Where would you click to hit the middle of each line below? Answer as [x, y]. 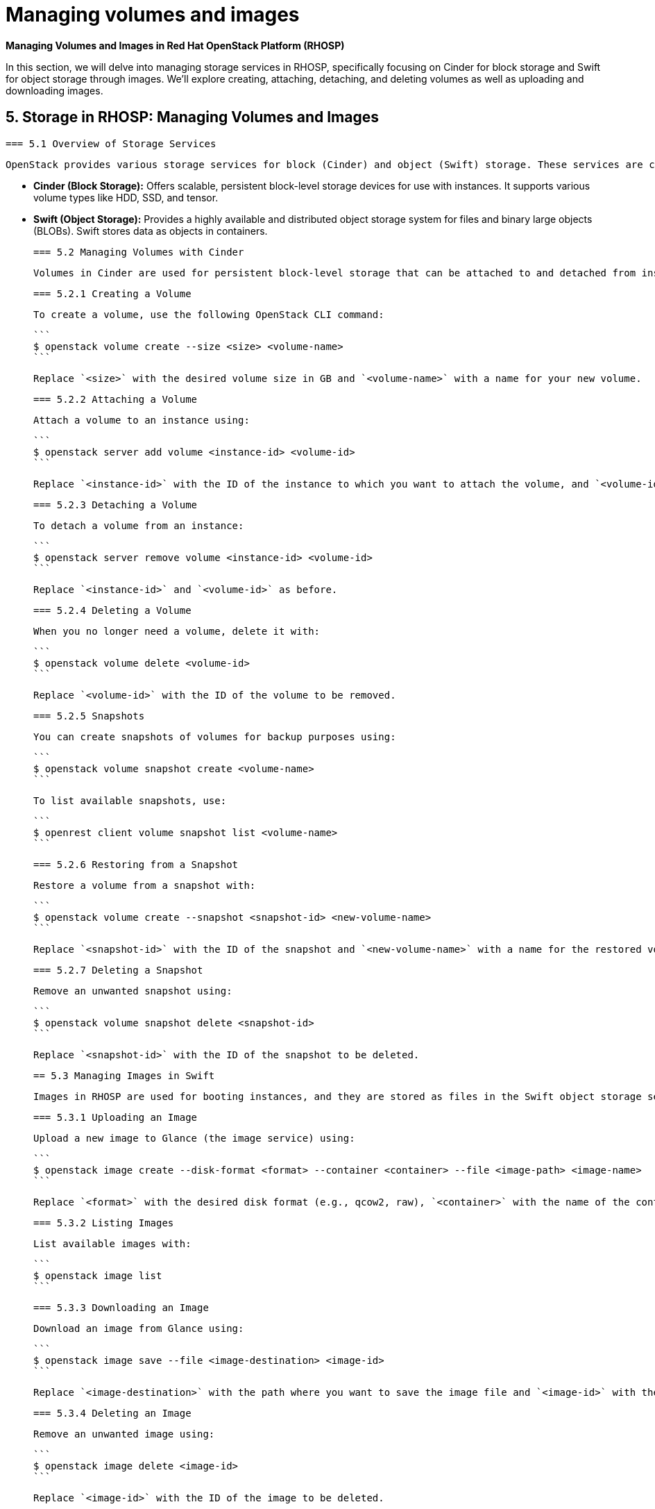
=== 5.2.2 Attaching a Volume [116, 399]
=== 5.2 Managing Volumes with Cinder [139, 252]
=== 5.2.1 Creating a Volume [112, 293]
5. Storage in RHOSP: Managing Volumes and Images [193, 117]
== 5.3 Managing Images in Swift [124, 1075]
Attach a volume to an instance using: [142, 420]
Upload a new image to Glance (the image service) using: [194, 1138]
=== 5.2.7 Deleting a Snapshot [118, 970]
